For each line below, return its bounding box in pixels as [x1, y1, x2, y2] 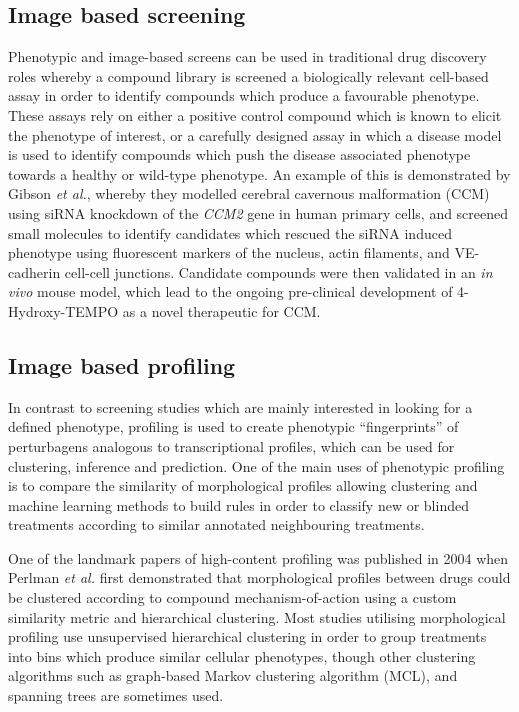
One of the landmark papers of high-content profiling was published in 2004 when [8, 547, 509, 568]
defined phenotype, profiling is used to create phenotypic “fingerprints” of [8, 416, 459, 437]
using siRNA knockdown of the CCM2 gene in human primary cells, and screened [8, 202, 509, 223]
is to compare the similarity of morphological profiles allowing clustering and [8, 475, 478, 496]
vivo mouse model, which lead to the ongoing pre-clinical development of [8, 281, 453, 302]
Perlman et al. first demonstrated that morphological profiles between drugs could [8, 567, 511, 588]
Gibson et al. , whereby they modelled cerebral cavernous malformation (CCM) [8, 183, 490, 204]
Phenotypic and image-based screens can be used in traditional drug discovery [8, 46, 487, 67]
